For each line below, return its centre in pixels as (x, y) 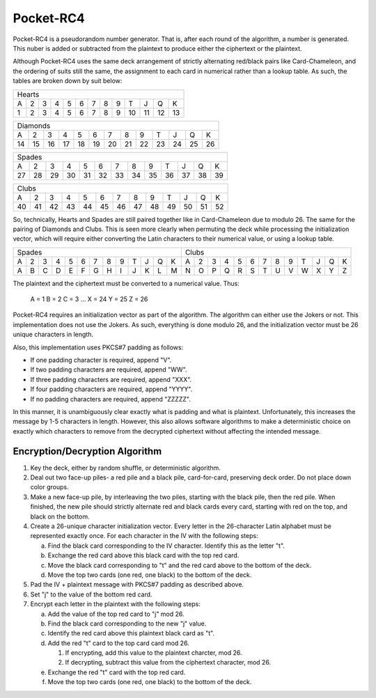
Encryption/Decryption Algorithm (87, 451)
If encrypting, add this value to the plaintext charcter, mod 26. (154, 653)
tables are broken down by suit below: (68, 81)
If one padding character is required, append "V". (101, 360)
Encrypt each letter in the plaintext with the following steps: (116, 604)
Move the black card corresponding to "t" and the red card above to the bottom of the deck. (180, 565)
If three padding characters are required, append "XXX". (111, 379)
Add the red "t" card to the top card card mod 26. (118, 643)
